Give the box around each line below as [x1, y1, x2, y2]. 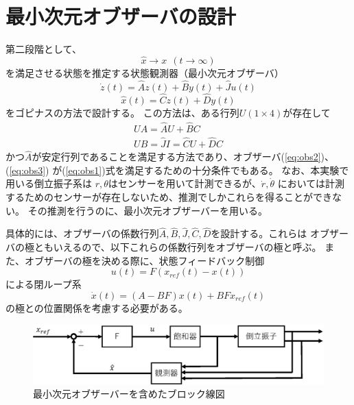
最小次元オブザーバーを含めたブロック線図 [33, 386, 225, 401]
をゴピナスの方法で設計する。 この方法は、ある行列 [5, 105, 239, 119]
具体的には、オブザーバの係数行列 [5, 226, 159, 241]
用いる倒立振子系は [5, 176, 92, 191]
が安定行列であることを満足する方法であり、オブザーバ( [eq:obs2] [32, 149, 321, 164]
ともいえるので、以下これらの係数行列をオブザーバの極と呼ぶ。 [34, 240, 322, 254]
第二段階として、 [5, 42, 82, 56]
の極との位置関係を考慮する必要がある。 [5, 300, 188, 315]
